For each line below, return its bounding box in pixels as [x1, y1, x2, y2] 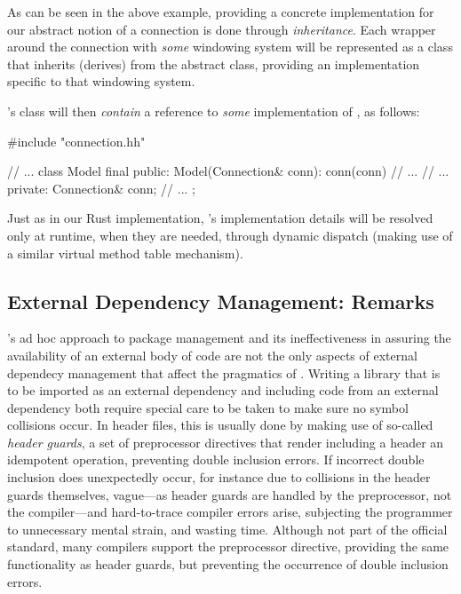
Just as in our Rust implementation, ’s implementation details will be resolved [7, 209, 433, 227]
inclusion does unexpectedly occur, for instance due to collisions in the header [7, 468, 431, 487]
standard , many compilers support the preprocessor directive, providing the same [7, 537, 449, 556]
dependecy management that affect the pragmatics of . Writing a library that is [7, 363, 441, 382]
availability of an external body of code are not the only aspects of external [7, 345, 417, 364]
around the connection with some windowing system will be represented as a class [7, 37, 453, 56]
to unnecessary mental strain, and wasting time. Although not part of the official [7, 519, 448, 538]
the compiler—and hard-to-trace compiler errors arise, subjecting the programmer [7, 503, 453, 521]
